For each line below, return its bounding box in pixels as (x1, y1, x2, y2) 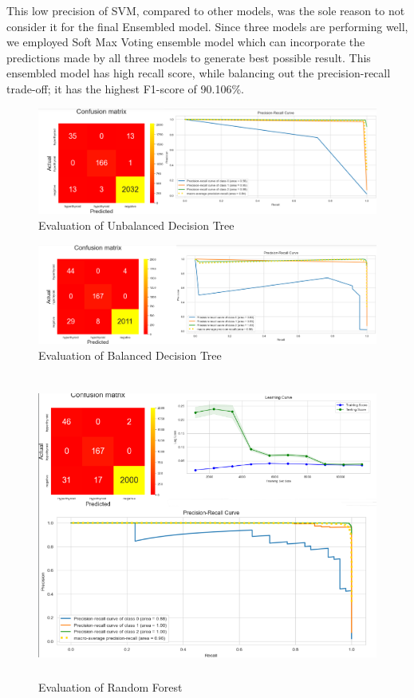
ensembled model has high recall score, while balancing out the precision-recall (6, 65, 391, 81)
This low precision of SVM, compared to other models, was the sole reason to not (6, 2, 405, 18)
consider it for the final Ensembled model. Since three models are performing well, (6, 18, 408, 34)
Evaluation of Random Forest (38, 679, 183, 696)
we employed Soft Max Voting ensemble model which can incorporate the (6, 34, 365, 50)
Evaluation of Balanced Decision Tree (38, 347, 222, 363)
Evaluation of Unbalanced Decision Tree (38, 217, 235, 234)
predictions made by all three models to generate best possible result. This (6, 49, 371, 65)
